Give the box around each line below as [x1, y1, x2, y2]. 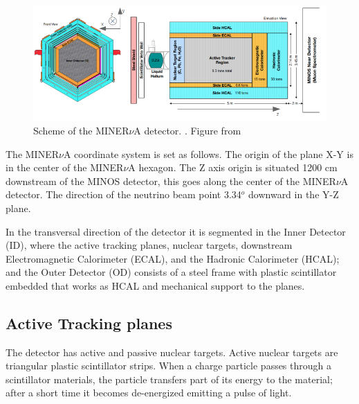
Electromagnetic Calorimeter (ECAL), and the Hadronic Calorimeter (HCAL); [6, 251, 340, 265]
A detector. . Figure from [134, 123, 241, 137]
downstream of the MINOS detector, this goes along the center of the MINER [6, 173, 336, 188]
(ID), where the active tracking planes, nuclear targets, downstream [6, 238, 293, 252]
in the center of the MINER [6, 160, 124, 175]
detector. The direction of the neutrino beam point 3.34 [6, 187, 241, 202]
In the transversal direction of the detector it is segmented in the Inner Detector [6, 224, 346, 238]
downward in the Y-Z [248, 187, 339, 202]
